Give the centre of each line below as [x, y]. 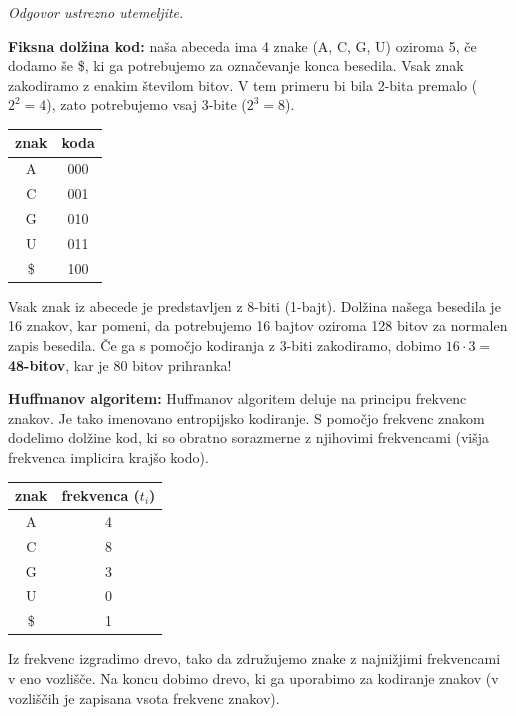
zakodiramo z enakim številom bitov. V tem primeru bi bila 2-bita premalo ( [243, 84]
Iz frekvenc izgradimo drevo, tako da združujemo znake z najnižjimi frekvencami [254, 658]
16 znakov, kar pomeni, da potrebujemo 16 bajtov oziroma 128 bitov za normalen [258, 325]
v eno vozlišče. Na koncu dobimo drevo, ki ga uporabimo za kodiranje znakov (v [253, 677]
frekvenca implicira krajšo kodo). [108, 456]
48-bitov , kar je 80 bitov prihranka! [120, 364]
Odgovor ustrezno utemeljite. [96, 12]
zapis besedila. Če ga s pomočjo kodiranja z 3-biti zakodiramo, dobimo [225, 344]
